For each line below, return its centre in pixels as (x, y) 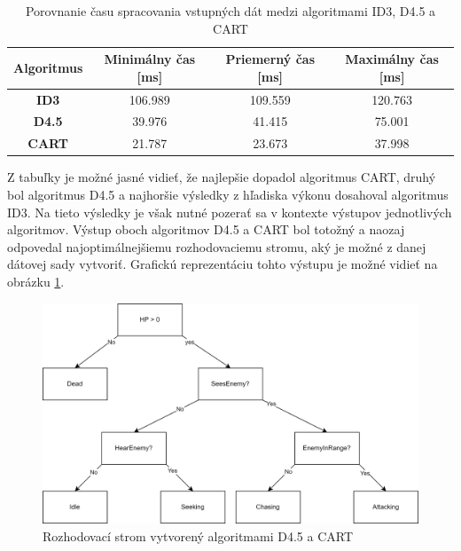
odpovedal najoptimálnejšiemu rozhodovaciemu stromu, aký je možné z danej (217, 246)
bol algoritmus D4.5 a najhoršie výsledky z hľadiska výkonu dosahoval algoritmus (228, 194)
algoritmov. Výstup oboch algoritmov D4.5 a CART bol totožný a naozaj (206, 229)
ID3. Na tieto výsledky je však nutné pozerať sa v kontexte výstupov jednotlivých (230, 212)
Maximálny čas (392, 59)
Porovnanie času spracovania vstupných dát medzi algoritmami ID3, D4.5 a (230, 11)
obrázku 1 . (36, 281)
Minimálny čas (150, 59)
